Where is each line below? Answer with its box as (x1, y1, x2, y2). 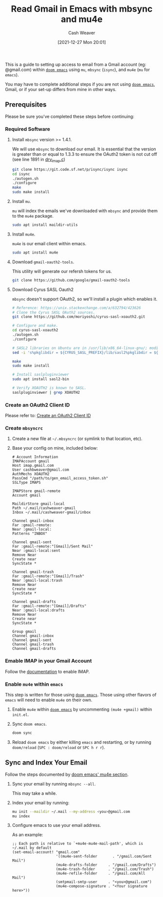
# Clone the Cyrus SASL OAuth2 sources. (12, 310, 95, 315)
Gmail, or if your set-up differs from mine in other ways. (5, 86, 117, 92)
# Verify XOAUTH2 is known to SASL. (12, 385, 87, 390)
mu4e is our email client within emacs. (12, 240, 87, 246)
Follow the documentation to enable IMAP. (5, 668, 90, 675)
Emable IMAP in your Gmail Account (5, 658, 92, 664)
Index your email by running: (12, 800, 70, 805)
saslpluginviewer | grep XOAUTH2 (12, 390, 80, 395)
